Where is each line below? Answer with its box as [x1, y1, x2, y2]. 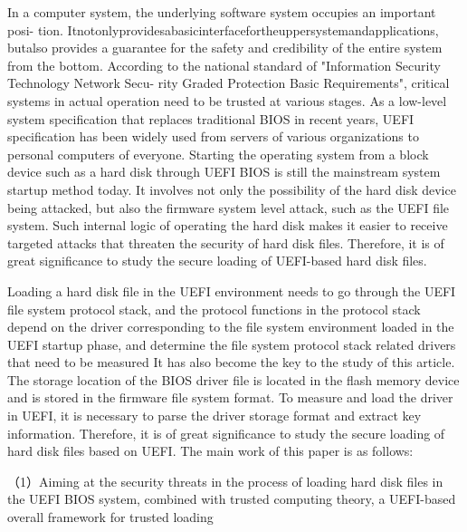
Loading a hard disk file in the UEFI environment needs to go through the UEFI [7, 281, 456, 300]
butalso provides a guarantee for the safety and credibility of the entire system [7, 38, 443, 57]
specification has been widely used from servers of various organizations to [7, 127, 419, 146]
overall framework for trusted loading [7, 508, 214, 527]
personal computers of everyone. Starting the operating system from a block [7, 144, 429, 163]
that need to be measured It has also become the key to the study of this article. [7, 353, 455, 372]
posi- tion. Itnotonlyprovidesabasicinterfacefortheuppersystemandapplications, [7, 20, 439, 39]
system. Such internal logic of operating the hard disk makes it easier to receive [7, 216, 448, 235]
